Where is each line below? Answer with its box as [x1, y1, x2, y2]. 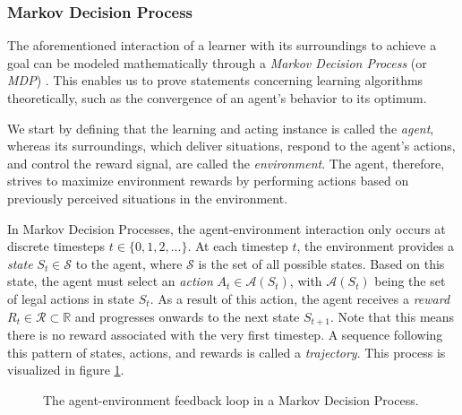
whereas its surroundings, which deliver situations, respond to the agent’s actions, [7, 136, 456, 155]
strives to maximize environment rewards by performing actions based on [7, 171, 409, 190]
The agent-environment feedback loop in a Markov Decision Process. [43, 390, 419, 409]
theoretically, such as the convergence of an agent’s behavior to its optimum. [7, 89, 427, 107]
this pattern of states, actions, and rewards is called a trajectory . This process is [7, 342, 446, 361]
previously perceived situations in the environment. [7, 188, 288, 207]
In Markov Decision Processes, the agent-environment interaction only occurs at [7, 219, 446, 238]
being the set [374, 272, 446, 290]
